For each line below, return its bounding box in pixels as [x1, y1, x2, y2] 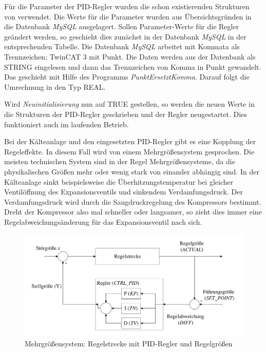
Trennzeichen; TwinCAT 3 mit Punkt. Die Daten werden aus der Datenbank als [4, 51, 256, 62]
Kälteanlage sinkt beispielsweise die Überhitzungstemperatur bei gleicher [4, 176, 234, 187]
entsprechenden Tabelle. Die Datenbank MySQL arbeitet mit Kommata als [4, 41, 240, 52]
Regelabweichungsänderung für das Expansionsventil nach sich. [4, 216, 202, 227]
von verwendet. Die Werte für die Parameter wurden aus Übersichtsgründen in [4, 11, 252, 22]
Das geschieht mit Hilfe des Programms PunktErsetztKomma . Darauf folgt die [4, 71, 250, 82]
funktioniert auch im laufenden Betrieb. [4, 119, 129, 129]
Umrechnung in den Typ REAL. [4, 81, 106, 92]
